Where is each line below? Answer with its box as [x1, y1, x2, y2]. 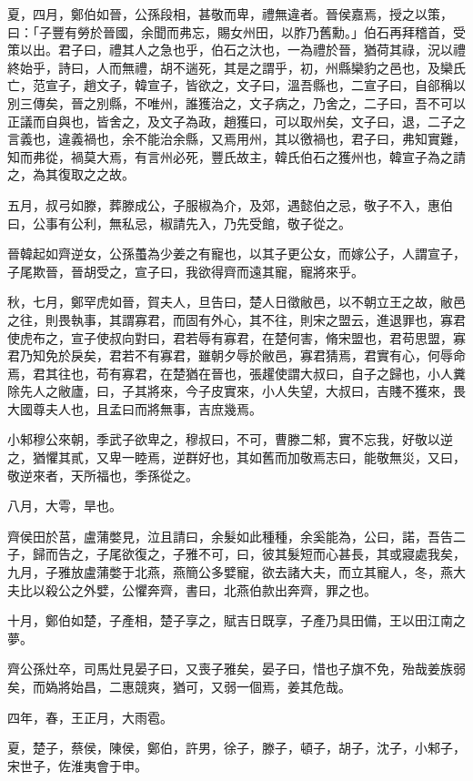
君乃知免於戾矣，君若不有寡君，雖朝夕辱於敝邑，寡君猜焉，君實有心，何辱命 [7, 346, 466, 365]
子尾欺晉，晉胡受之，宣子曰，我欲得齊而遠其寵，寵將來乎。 [7, 261, 364, 280]
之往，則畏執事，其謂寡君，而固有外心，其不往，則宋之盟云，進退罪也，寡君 [7, 309, 466, 329]
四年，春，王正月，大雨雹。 [7, 707, 173, 726]
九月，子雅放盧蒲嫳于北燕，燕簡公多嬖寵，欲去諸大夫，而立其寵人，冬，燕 [7, 563, 453, 582]
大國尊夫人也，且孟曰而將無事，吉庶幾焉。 [7, 399, 262, 418]
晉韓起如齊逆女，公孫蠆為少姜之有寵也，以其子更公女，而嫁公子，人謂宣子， [7, 244, 466, 263]
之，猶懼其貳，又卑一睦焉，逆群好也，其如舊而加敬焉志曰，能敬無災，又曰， [7, 448, 466, 467]
